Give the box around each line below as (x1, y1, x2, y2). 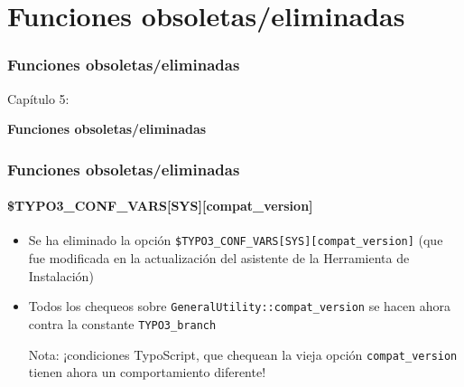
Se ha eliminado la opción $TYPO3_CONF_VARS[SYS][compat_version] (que (28, 231, 443, 250)
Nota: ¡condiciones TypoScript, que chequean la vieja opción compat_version (28, 345, 458, 363)
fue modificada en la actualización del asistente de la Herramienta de (28, 249, 410, 268)
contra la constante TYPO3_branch (28, 314, 217, 333)
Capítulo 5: (7, 89, 70, 108)
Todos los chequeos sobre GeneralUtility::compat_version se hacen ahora (28, 297, 450, 316)
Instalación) (28, 266, 94, 285)
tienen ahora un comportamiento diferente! (28, 363, 266, 382)
